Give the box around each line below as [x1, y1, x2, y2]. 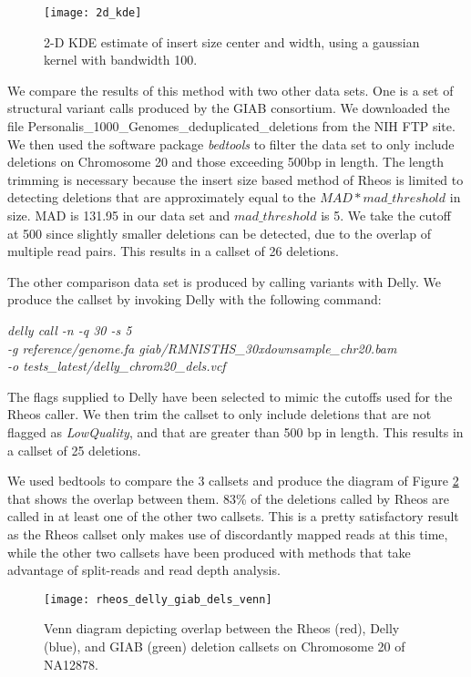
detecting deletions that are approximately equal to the [7, 188, 316, 207]
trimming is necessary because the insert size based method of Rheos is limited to [7, 169, 464, 189]
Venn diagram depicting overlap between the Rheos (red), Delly [44, 619, 400, 638]
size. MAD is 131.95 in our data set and [7, 206, 230, 224]
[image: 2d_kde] [44, 6, 142, 19]
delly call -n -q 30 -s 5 [7, 320, 132, 339]
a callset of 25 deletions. [7, 440, 141, 459]
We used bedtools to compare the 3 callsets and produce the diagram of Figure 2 [7, 471, 459, 490]
